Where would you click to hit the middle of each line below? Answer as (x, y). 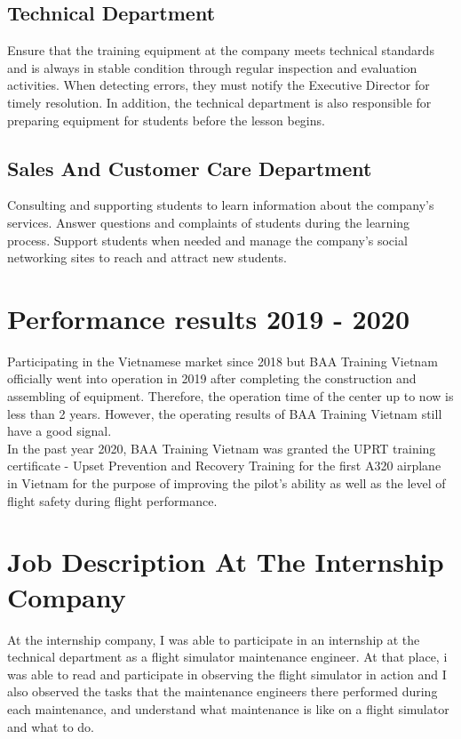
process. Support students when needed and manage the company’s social (207, 240)
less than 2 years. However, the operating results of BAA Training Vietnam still (225, 413)
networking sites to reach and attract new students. (147, 257)
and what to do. (51, 726)
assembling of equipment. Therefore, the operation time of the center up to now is (230, 396)
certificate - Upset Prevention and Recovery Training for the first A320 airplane (224, 466)
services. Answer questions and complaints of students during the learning (209, 222)
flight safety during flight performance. (112, 500)
